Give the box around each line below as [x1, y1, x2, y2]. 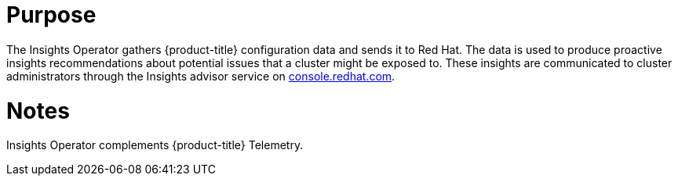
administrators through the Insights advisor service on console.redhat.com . [6, 69, 395, 83]
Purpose [6, 2, 97, 28]
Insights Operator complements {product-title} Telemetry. [6, 138, 304, 152]
